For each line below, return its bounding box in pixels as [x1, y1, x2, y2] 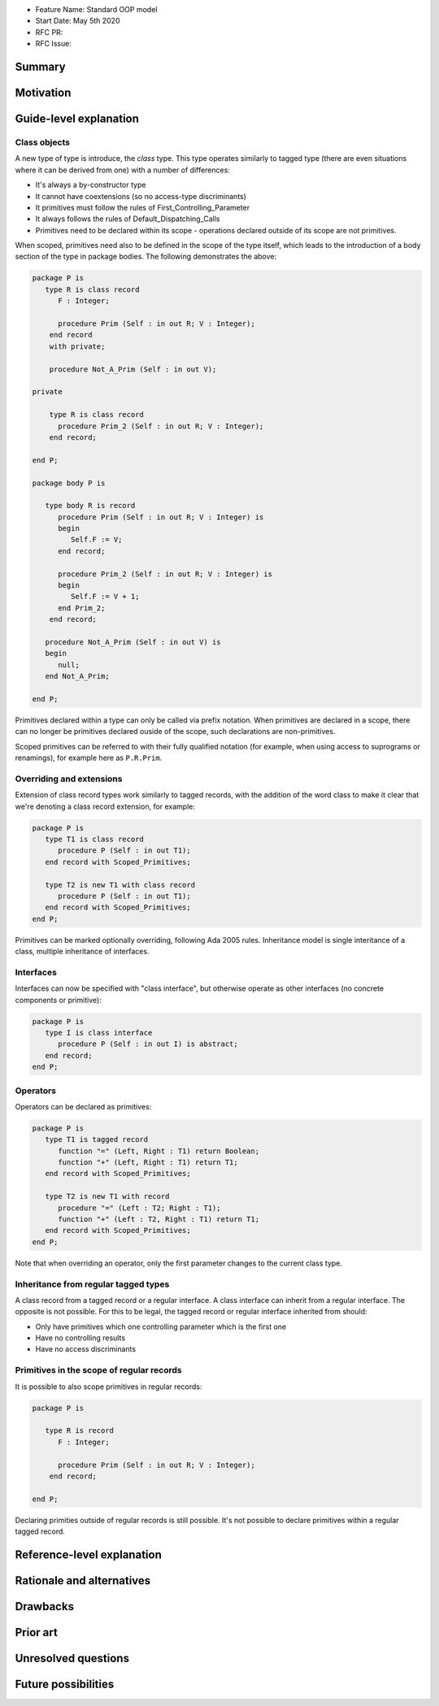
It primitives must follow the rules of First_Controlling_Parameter [35, 202, 250, 212]
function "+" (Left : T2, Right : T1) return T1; [58, 1215, 260, 1224]
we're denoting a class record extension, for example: [15, 801, 195, 811]
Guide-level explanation [15, 112, 140, 126]
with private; [49, 341, 106, 351]
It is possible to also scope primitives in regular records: [15, 1382, 202, 1391]
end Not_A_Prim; [45, 671, 110, 681]
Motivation [15, 86, 72, 99]
